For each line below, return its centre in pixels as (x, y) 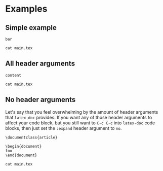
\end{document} (21, 155)
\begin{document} (24, 146)
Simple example (31, 28)
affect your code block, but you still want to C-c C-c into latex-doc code (80, 123)
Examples (26, 9)
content (13, 75)
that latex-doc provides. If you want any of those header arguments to (79, 117)
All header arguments (40, 64)
